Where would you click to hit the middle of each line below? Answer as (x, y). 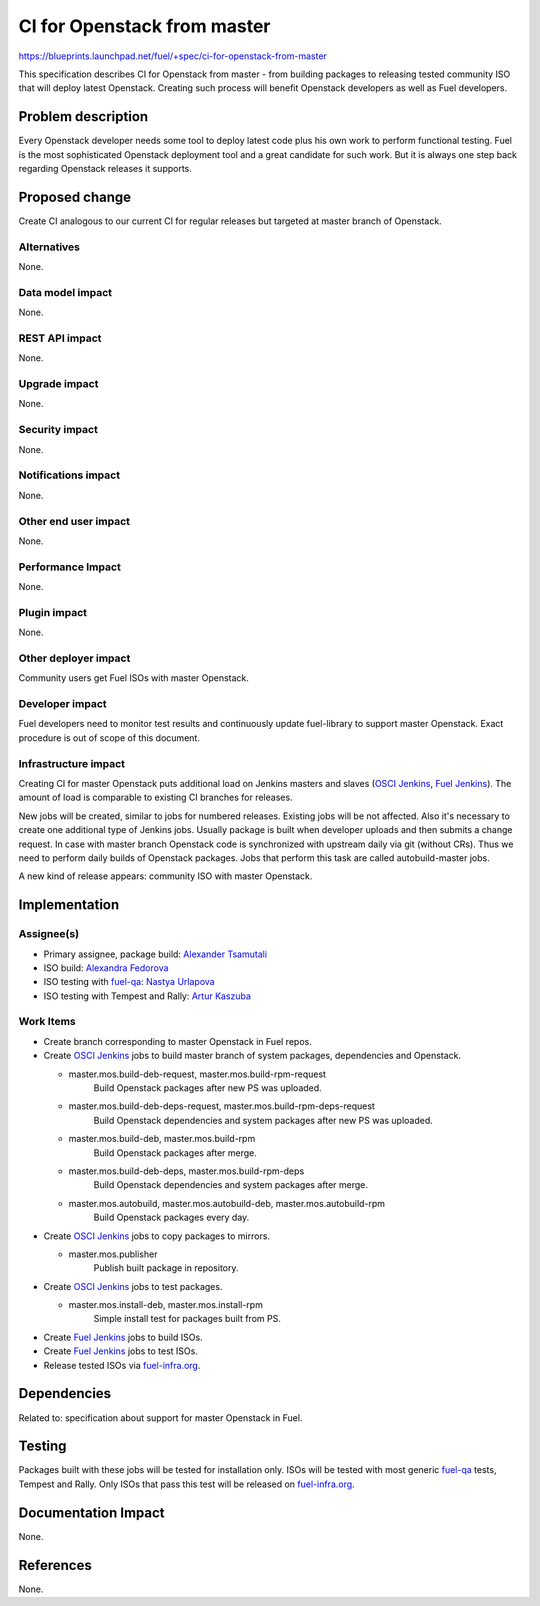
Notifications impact (69, 475)
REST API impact (60, 338)
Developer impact (62, 704)
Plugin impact (52, 612)
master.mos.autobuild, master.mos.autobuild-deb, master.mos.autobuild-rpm (226, 1203)
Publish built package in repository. (166, 1268)
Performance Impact (70, 567)
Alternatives (49, 247)
